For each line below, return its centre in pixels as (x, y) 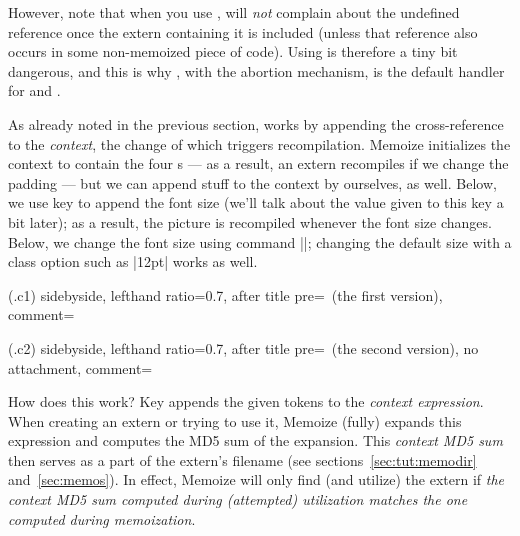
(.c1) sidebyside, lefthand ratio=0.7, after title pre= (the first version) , (225, 294)
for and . (34, 90)
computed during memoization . (102, 518)
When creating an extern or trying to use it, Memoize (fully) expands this (235, 420)
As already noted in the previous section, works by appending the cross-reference (256, 123)
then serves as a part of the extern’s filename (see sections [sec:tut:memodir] (242, 459)
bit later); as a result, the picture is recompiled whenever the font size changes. (250, 221)
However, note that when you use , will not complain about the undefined (234, 12)
